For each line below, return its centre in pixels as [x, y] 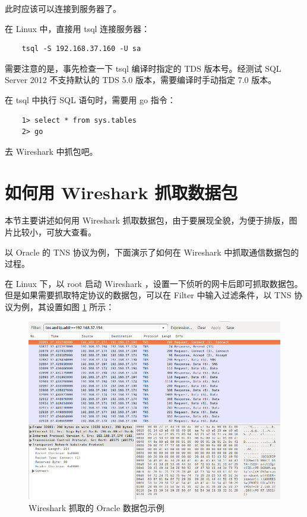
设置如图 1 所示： [80, 307]
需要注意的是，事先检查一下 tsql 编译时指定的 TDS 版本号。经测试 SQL [143, 68]
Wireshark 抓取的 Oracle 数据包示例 [96, 507]
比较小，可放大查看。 [54, 232]
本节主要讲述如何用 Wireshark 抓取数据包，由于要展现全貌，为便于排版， [147, 220]
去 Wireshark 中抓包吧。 [51, 151]
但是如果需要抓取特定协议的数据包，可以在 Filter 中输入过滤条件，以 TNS [148, 295]
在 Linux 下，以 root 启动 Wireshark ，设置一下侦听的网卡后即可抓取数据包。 [154, 283]
